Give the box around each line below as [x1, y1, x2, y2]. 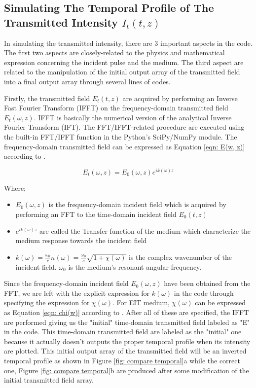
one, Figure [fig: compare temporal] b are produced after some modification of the [4, 365, 249, 375]
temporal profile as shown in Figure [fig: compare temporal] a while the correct [4, 355, 240, 365]
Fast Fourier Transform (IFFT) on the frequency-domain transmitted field [4, 103, 228, 113]
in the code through [174, 287, 234, 298]
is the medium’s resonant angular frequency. [68, 261, 202, 272]
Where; [4, 182, 26, 193]
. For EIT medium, [112, 297, 170, 308]
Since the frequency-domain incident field [4, 278, 129, 288]
